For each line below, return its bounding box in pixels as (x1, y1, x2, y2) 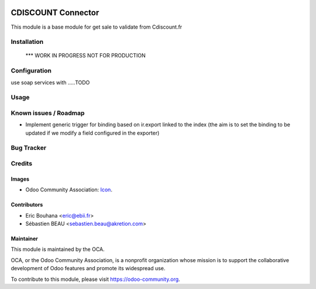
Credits (11, 160, 32, 168)
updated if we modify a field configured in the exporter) (25, 129, 160, 136)
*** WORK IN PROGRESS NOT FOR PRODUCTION (25, 52, 146, 59)
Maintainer (11, 235, 38, 242)
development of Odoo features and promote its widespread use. (11, 265, 166, 272)
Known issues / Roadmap (11, 109, 85, 117)
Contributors (11, 201, 43, 208)
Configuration (11, 67, 52, 75)
